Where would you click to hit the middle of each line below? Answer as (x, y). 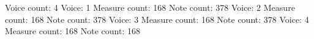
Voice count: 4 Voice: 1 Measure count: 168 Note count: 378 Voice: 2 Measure (150, 7)
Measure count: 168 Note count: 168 (73, 31)
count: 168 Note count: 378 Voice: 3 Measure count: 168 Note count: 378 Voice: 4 (157, 19)
